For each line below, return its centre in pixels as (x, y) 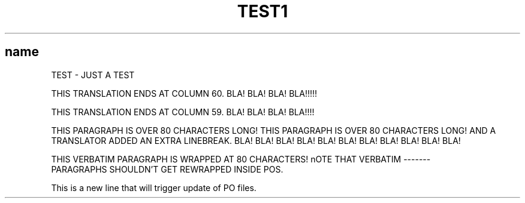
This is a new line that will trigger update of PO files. (154, 187)
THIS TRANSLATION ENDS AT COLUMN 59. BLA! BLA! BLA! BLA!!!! (183, 112)
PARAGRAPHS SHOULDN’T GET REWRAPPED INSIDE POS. (167, 169)
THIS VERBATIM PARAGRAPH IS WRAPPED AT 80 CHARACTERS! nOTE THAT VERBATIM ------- (241, 159)
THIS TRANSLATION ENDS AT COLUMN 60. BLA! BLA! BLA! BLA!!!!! (184, 93)
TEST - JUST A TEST (93, 75)
